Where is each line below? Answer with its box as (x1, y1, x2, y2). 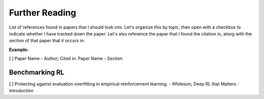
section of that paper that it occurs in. (9, 38, 85, 44)
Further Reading (9, 7, 76, 18)
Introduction (9, 88, 34, 94)
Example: (9, 47, 29, 52)
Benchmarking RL (9, 68, 65, 76)
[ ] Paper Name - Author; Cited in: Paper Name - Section (9, 56, 123, 62)
